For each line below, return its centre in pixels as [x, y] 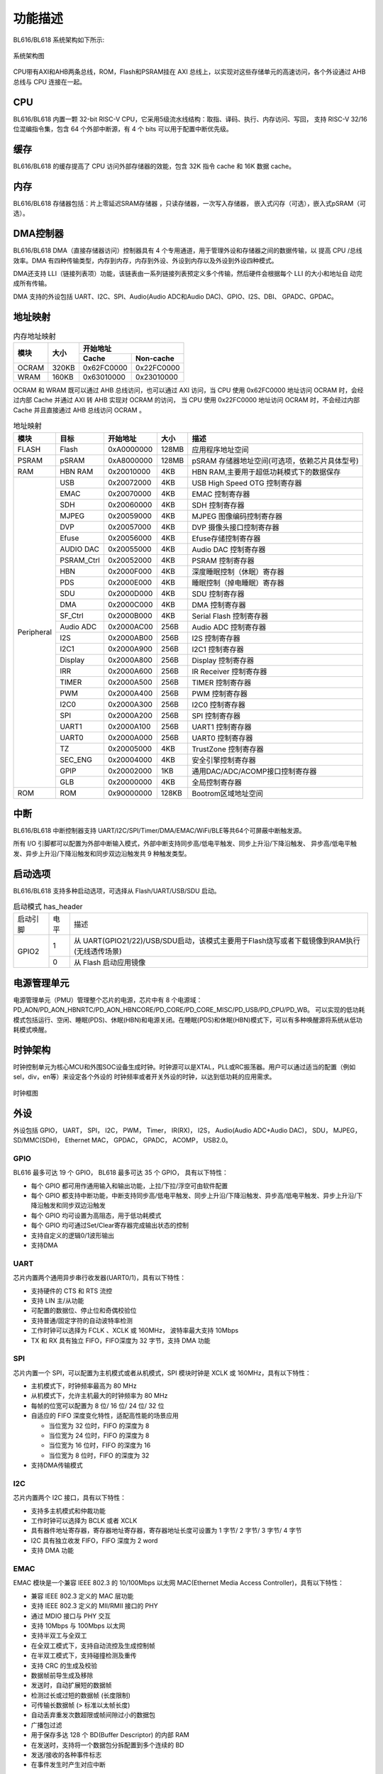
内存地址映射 [35, 336]
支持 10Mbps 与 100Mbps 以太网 [78, 1626]
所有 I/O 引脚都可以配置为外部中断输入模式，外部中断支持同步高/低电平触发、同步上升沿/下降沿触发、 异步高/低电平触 [185, 844]
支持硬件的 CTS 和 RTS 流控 [72, 1291]
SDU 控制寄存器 [218, 594]
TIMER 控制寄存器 [222, 683]
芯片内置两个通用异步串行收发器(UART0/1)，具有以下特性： [100, 1278]
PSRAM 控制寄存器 [223, 561]
